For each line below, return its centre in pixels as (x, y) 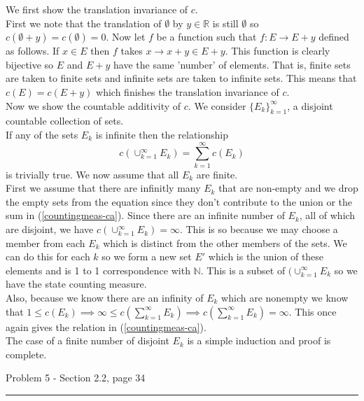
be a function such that (206, 37)
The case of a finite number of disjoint (87, 340)
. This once (313, 311)
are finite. (217, 174)
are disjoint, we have (50, 229)
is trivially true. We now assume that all (92, 174)
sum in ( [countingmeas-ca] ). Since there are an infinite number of (145, 215)
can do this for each (48, 256)
